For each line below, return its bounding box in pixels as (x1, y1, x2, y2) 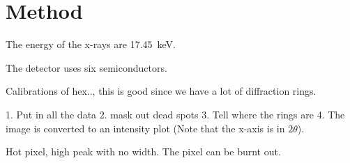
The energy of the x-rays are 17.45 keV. (6, 37, 176, 52)
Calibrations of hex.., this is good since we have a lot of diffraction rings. (6, 84, 317, 98)
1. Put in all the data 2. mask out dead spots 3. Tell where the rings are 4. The (6, 107, 345, 121)
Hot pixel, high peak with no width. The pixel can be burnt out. (6, 144, 281, 159)
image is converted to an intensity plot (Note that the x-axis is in (6, 121, 285, 135)
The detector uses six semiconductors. (6, 60, 167, 75)
